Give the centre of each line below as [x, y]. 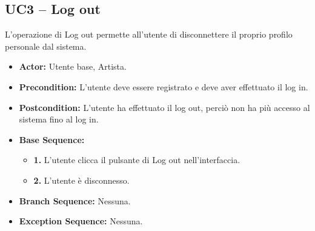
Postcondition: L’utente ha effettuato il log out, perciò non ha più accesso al [164, 107]
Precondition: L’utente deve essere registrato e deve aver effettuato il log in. [164, 86]
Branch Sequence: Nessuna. [75, 200]
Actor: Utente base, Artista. [73, 66]
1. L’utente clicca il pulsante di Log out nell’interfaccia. [137, 160]
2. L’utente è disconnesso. [81, 180]
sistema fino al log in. [59, 119]
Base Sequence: [52, 139]
